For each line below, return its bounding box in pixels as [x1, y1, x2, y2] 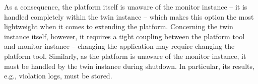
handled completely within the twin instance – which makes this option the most [4, 11, 254, 22]
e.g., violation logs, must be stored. [4, 70, 112, 81]
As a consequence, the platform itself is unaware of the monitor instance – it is [4, 2, 247, 12]
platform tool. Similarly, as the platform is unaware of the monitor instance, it [4, 50, 246, 61]
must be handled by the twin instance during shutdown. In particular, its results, [4, 60, 254, 71]
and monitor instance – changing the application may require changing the [4, 41, 235, 51]
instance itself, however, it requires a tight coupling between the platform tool [4, 31, 245, 41]
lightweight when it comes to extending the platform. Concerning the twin [4, 21, 233, 32]
